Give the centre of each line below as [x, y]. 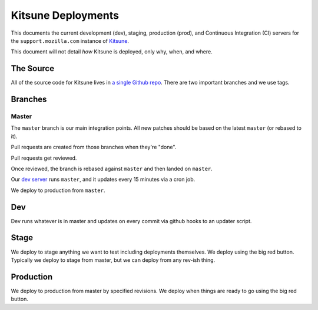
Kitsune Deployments [65, 15]
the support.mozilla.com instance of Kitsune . [70, 41]
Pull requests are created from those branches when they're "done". [94, 147]
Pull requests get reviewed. [44, 158]
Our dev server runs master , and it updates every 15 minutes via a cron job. [103, 180]
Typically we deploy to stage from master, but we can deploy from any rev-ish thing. [113, 260]
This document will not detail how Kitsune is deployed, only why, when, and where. [112, 52]
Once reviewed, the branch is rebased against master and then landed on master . [112, 169]
